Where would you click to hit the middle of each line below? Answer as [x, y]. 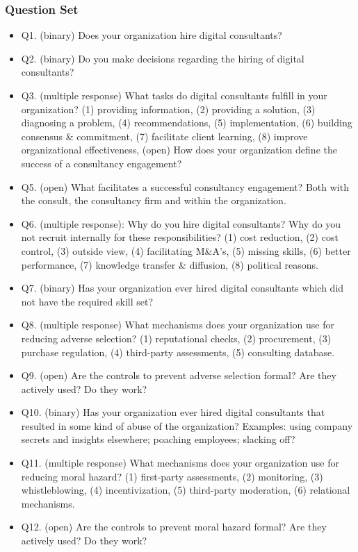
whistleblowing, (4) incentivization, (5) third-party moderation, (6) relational [186, 490]
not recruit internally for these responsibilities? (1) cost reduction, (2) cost [180, 237]
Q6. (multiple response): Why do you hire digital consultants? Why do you [181, 223]
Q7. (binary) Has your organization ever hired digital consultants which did [182, 288]
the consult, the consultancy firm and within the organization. [154, 200]
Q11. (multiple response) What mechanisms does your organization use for [180, 463]
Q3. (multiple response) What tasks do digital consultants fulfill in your [174, 95]
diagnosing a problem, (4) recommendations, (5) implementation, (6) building [187, 123]
